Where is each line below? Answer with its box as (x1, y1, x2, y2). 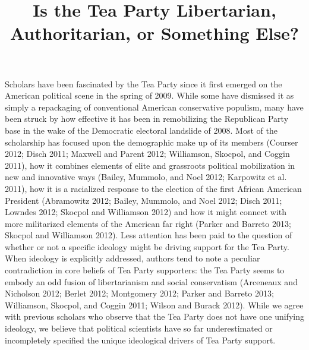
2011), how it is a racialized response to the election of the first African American (5, 182, 302, 194)
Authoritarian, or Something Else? (10, 21, 299, 45)
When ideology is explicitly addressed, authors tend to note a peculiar (5, 252, 260, 264)
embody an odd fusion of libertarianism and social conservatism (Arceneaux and (5, 275, 298, 288)
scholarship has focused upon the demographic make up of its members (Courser (5, 135, 298, 148)
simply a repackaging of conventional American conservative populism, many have (5, 100, 304, 113)
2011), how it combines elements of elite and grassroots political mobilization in (5, 159, 295, 171)
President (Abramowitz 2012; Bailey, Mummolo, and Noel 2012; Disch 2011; (5, 194, 282, 206)
